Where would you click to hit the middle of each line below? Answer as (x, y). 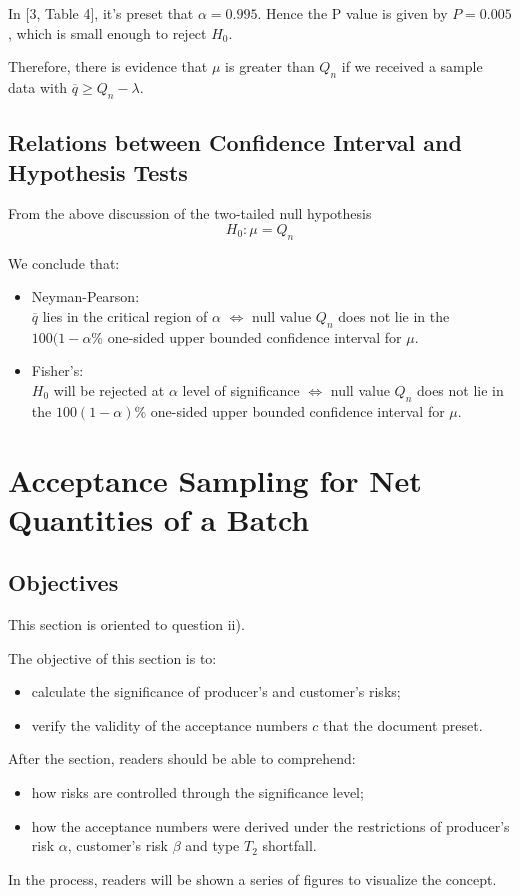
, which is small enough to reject (107, 32)
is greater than (270, 66)
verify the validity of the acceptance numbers (169, 724)
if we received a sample (412, 66)
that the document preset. (403, 724)
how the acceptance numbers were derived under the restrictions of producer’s (270, 825)
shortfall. (289, 845)
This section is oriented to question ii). (126, 624)
